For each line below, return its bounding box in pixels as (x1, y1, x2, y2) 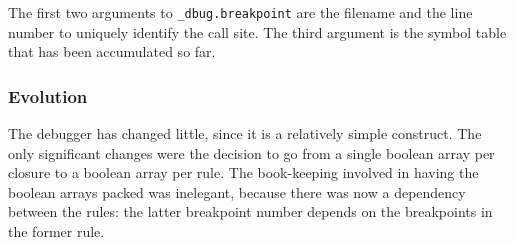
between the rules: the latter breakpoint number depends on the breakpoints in (8, 201, 493, 222)
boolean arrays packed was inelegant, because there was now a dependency (8, 181, 466, 202)
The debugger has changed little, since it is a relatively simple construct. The (8, 123, 482, 144)
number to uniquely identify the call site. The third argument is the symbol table (8, 21, 507, 42)
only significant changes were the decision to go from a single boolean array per (8, 142, 495, 163)
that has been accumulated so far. (8, 41, 216, 62)
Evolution (8, 83, 88, 108)
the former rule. (8, 221, 105, 242)
